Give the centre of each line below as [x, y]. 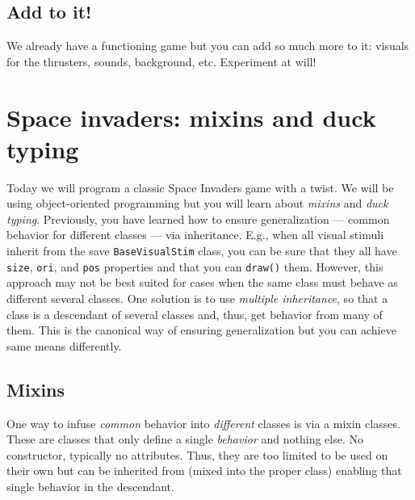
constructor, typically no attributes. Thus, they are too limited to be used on [197, 454]
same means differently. [64, 345]
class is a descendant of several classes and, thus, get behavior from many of [195, 314]
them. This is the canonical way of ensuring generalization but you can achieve [201, 330]
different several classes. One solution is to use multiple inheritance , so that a [197, 298]
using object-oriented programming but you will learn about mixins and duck [197, 203]
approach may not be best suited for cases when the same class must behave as [202, 282]
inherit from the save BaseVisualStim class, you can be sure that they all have [202, 251]
